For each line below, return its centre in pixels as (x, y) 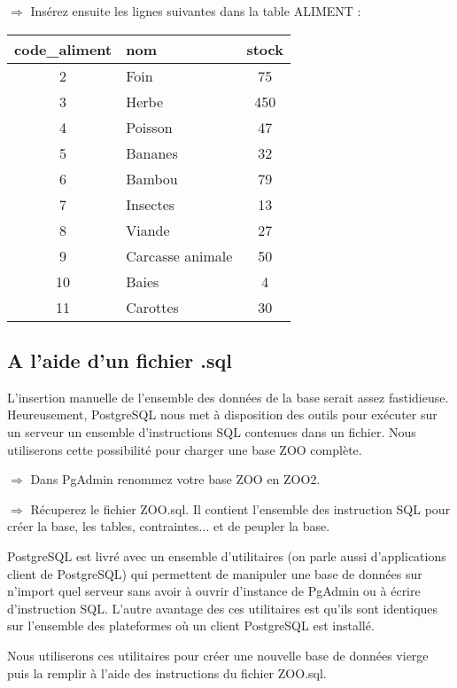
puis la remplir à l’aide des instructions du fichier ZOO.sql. (167, 672)
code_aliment (63, 49)
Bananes (152, 152)
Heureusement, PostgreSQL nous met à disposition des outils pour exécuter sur (222, 414)
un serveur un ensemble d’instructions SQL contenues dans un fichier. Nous (212, 431)
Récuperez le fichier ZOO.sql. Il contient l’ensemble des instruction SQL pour (240, 508)
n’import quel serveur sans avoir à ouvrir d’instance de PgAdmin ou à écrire (214, 591)
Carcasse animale (179, 255)
